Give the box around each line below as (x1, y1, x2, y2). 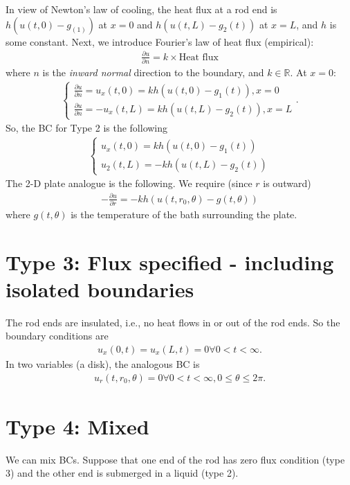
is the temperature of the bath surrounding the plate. (71, 206, 297, 221)
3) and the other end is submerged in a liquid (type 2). (6, 466, 239, 480)
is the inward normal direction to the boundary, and (42, 65, 264, 80)
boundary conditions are (6, 328, 109, 343)
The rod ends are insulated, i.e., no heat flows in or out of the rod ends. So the (6, 315, 340, 329)
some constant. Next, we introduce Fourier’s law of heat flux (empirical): (6, 34, 314, 48)
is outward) (263, 176, 311, 191)
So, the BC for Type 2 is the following (6, 121, 168, 135)
